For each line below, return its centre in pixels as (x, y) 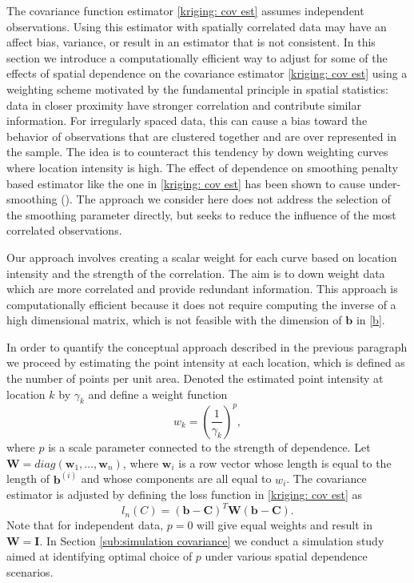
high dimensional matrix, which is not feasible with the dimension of (174, 320)
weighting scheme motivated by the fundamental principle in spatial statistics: (197, 88)
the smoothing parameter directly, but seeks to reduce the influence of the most (201, 214)
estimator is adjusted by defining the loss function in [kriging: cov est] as (185, 495)
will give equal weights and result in (285, 525)
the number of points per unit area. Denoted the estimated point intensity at (195, 378)
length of (28, 478)
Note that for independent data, (85, 525)
